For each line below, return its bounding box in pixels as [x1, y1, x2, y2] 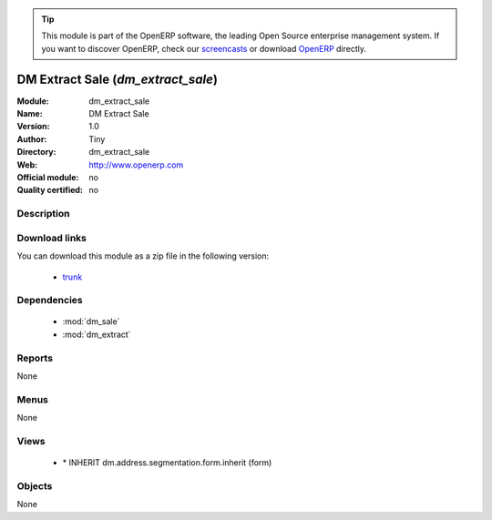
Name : [16, 108, 43, 119]
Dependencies [16, 294, 84, 307]
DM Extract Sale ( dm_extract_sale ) [16, 71, 219, 87]
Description [16, 208, 70, 220]
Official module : [16, 172, 79, 183]
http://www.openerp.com [88, 159, 184, 170]
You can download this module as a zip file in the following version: [16, 250, 270, 261]
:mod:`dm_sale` [62, 316, 120, 327]
